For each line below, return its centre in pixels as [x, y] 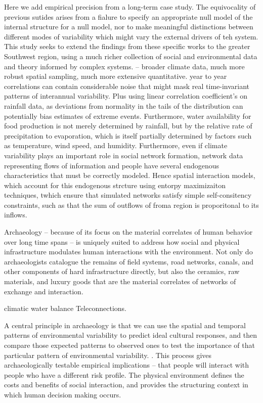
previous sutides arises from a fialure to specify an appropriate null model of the [128, 16]
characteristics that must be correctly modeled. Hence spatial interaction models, [130, 175]
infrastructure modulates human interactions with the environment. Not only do [128, 252]
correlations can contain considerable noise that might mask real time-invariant [127, 86]
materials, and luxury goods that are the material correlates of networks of [120, 281]
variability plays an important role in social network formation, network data [124, 155]
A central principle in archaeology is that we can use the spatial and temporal [125, 325]
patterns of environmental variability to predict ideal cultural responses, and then [130, 335]
